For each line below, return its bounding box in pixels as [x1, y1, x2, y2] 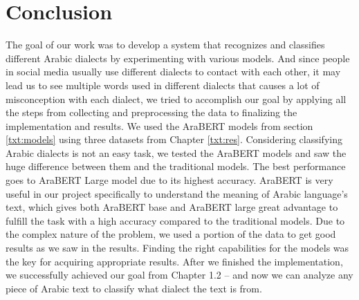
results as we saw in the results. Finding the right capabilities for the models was [6, 241, 349, 255]
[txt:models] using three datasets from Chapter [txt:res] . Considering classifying [6, 132, 342, 147]
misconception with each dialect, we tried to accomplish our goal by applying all [6, 91, 347, 106]
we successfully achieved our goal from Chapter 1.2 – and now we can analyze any [6, 268, 353, 282]
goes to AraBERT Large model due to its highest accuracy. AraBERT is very [6, 173, 333, 187]
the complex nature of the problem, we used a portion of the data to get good [6, 227, 336, 241]
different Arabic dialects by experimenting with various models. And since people [6, 50, 350, 65]
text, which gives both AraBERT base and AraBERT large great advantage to [6, 200, 338, 214]
